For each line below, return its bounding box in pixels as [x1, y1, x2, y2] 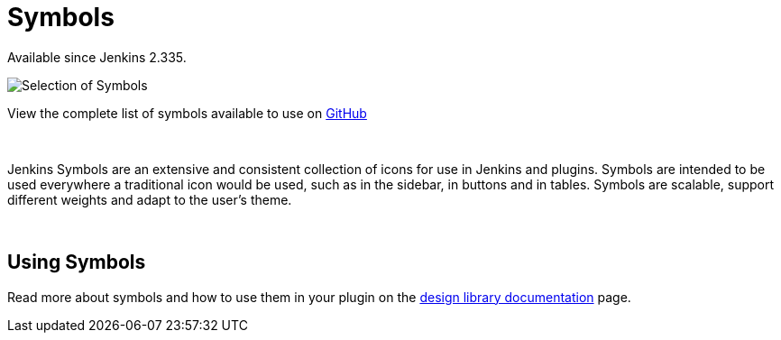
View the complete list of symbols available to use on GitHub [7, 105, 367, 121]
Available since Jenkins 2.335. [7, 49, 187, 65]
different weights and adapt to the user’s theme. [7, 191, 292, 207]
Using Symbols [7, 251, 146, 274]
